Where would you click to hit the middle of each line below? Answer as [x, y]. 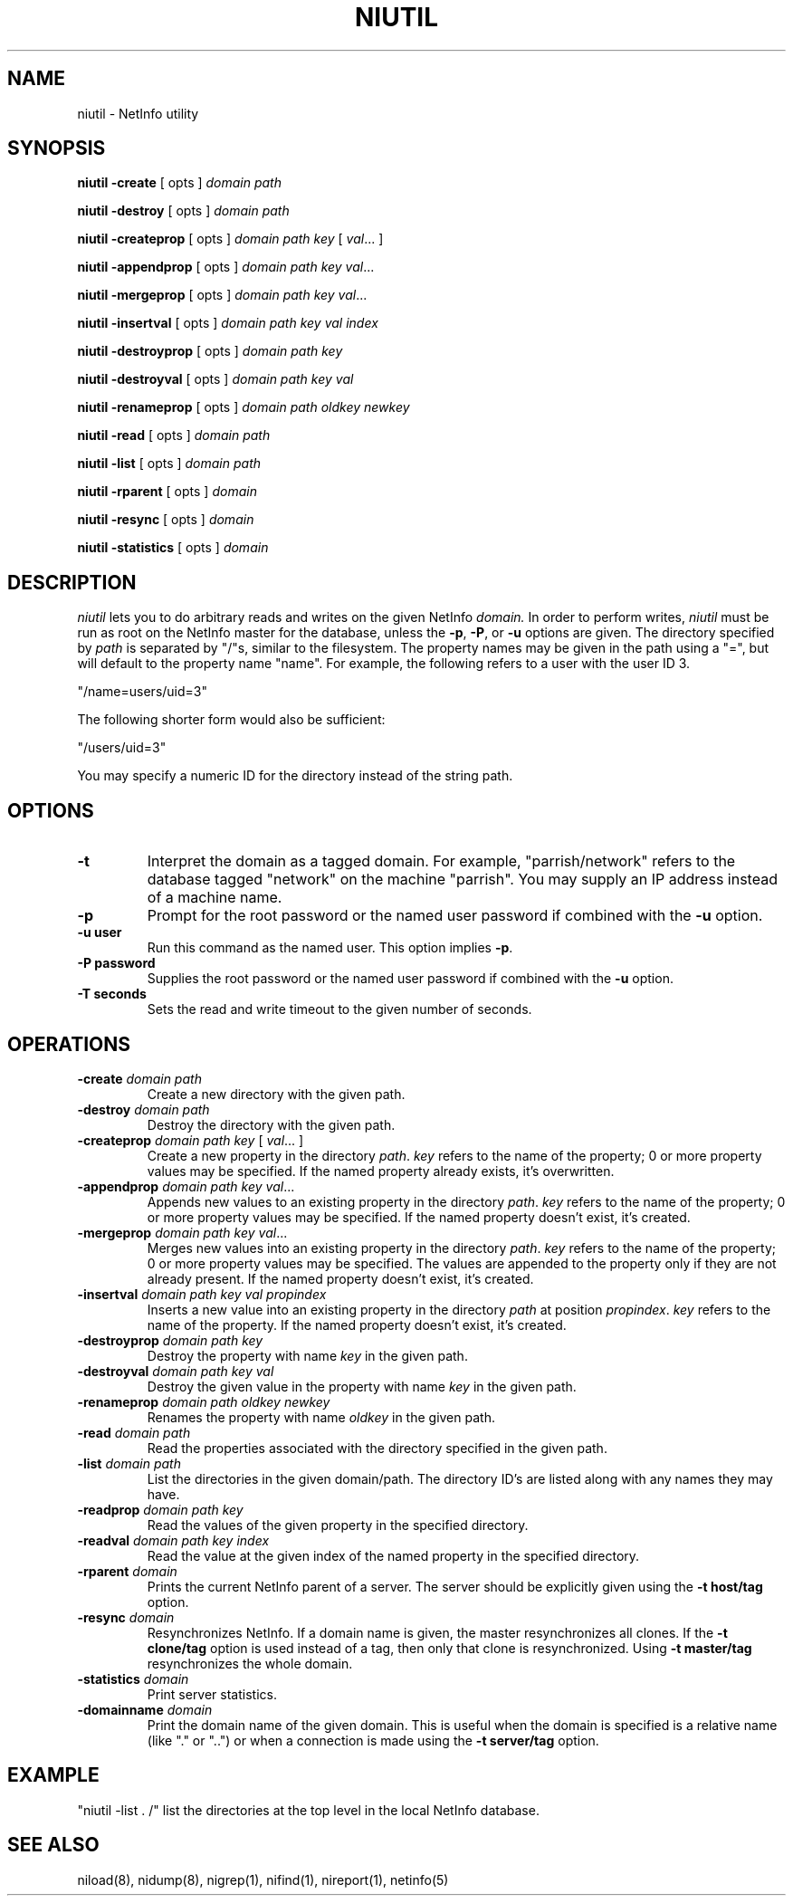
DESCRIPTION [72, 582]
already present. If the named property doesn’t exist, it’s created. [340, 1278]
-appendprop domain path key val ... [186, 1186]
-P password [116, 963]
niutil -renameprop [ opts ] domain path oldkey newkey [244, 407]
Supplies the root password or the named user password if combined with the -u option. [410, 979]
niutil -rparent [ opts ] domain [167, 492]
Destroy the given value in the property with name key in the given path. [362, 1386]
